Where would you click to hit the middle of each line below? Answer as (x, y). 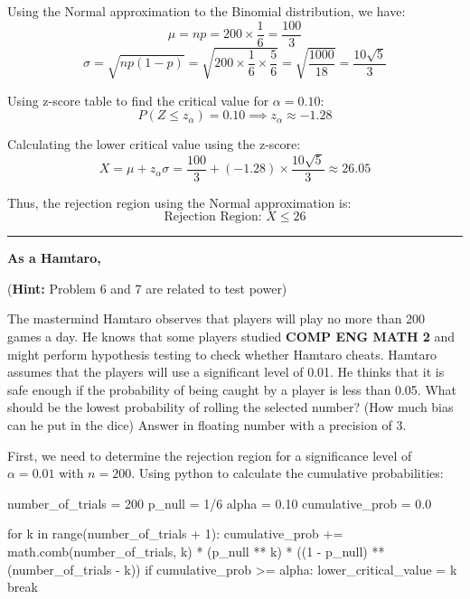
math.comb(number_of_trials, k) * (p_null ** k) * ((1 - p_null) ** (196, 552)
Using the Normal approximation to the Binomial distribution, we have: (207, 11)
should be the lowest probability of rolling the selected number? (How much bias (230, 407)
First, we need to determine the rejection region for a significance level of (210, 455)
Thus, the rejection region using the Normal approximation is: (179, 202)
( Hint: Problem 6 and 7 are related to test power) (147, 288)
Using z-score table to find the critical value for (138, 100)
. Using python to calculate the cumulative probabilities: (287, 473)
